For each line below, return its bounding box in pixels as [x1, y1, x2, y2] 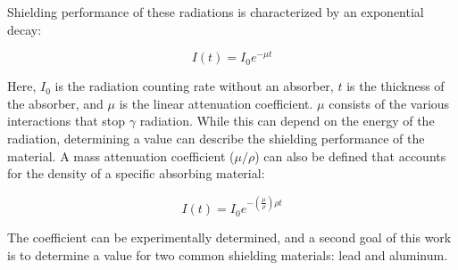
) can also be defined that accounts [254, 146, 446, 165]
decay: [7, 20, 42, 38]
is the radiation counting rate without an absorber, [54, 77, 334, 95]
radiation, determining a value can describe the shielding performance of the [7, 129, 425, 148]
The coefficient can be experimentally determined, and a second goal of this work [7, 228, 452, 247]
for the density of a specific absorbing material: [7, 164, 265, 183]
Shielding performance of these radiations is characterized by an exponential [7, 3, 424, 20]
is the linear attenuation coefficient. [119, 94, 313, 112]
